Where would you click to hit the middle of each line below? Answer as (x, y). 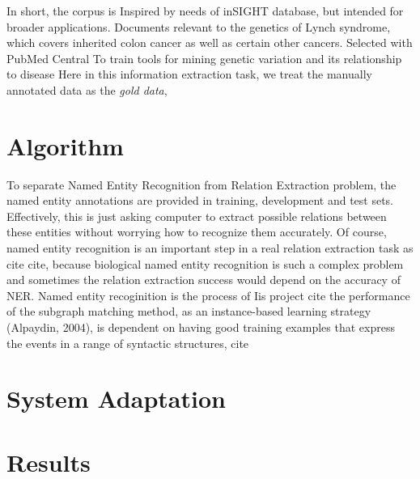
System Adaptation (116, 398)
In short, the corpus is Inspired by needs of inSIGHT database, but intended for (205, 11)
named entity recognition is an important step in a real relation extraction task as (210, 248)
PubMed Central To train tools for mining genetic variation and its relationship (204, 58)
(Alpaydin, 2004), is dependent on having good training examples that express (201, 327)
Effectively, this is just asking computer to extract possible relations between (197, 216)
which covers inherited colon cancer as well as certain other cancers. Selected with (210, 42)
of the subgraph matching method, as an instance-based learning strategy (189, 311)
